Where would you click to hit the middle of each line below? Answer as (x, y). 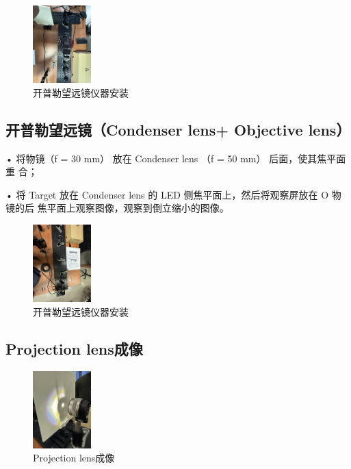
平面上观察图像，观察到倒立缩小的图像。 (138, 208)
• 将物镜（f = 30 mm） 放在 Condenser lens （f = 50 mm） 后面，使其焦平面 (176, 158)
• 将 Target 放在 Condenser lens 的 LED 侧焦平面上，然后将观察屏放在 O (167, 194)
